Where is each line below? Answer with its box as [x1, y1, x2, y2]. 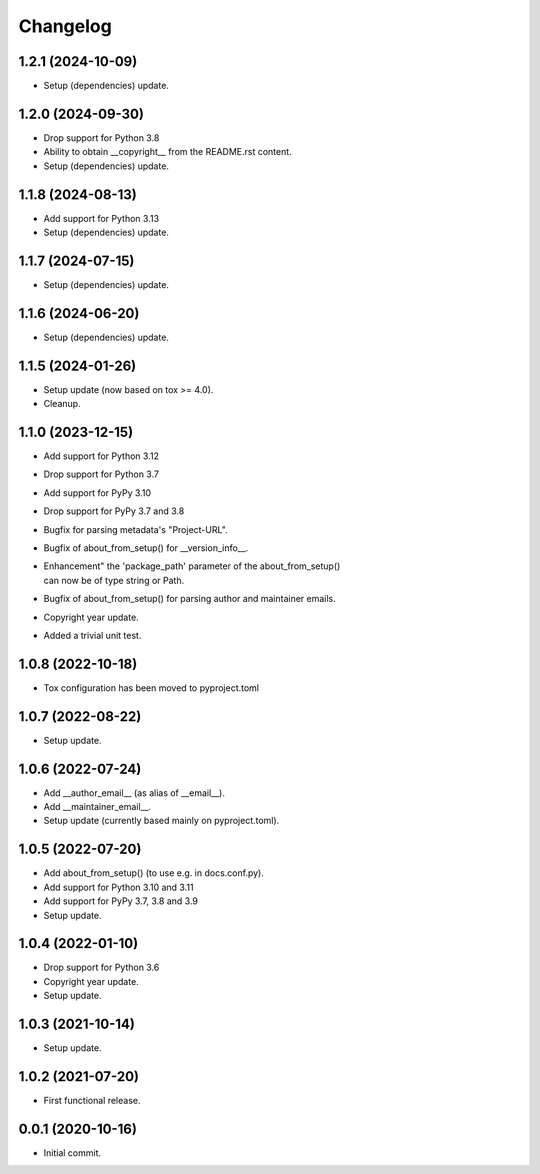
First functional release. [43, 1095, 141, 1107]
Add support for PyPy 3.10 [43, 486, 152, 499]
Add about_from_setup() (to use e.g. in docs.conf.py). [43, 867, 264, 879]
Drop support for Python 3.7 [43, 468, 160, 480]
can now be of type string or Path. [43, 574, 185, 586]
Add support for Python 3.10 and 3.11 [43, 881, 194, 893]
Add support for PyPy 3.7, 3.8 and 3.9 [43, 895, 199, 907]
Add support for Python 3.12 [43, 450, 160, 462]
